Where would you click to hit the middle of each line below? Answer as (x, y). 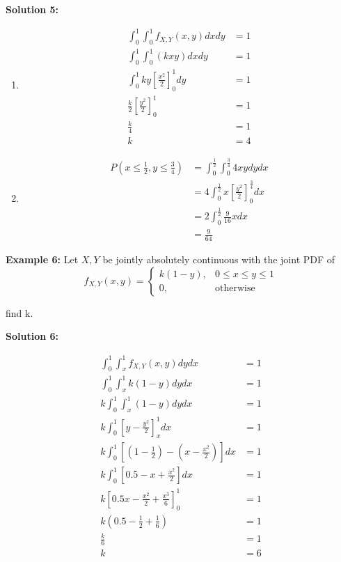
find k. (19, 312)
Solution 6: (32, 336)
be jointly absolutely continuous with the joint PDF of (219, 259)
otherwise (235, 289)
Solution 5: (32, 9)
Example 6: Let (42, 259)
